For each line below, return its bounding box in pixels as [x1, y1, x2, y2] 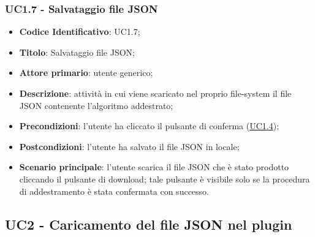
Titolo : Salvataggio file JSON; [19, 45, 135, 58]
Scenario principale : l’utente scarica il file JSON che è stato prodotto [19, 160, 289, 173]
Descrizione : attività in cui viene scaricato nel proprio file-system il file [19, 87, 292, 99]
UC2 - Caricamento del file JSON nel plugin [5, 214, 292, 233]
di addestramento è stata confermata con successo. [19, 184, 209, 197]
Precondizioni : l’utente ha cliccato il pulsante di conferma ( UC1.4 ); [19, 119, 279, 132]
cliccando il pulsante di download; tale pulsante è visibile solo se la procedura [19, 172, 310, 185]
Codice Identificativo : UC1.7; [19, 25, 140, 38]
